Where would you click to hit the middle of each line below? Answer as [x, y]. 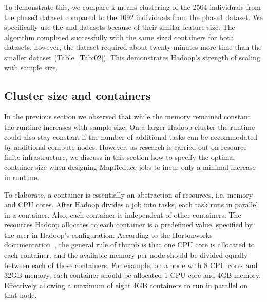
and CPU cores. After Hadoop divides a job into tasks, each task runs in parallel [131, 205]
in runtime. [22, 177]
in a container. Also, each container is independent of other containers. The [123, 214]
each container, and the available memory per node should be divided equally [126, 255]
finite [12, 157]
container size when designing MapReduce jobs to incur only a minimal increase [130, 167]
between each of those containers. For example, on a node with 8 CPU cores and [131, 265]
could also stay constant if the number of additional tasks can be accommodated [131, 137]
